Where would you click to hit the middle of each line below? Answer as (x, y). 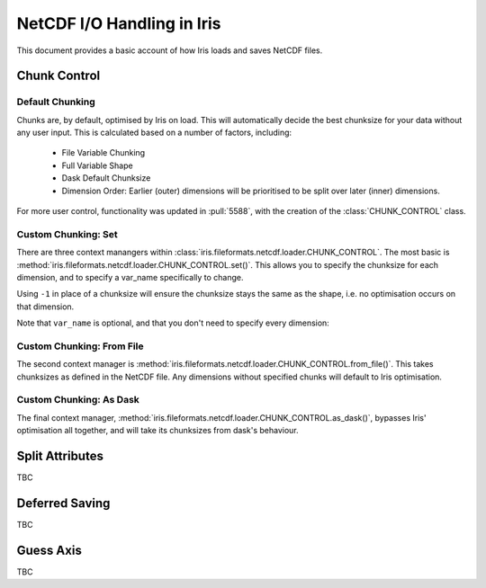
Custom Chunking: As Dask (78, 400)
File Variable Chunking (103, 153)
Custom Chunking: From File (80, 346)
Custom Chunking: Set (67, 234)
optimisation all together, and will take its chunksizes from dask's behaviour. (157, 431)
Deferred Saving (63, 503)
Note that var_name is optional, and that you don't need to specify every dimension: (173, 323)
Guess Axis (49, 550)
